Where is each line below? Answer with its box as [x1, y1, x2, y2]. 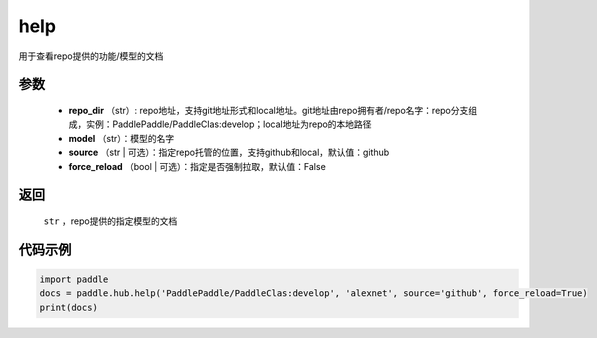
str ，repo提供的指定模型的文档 [43, 215, 178, 227]
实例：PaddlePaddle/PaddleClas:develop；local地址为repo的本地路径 [85, 118, 372, 130]
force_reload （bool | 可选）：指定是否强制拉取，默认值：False [68, 160, 327, 172]
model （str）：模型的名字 [68, 132, 175, 144]
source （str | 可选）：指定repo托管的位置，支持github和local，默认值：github [68, 146, 390, 159]
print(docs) [39, 301, 99, 313]
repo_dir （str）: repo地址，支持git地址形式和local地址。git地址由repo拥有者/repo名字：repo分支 [68, 104, 469, 116]
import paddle [39, 273, 109, 285]
